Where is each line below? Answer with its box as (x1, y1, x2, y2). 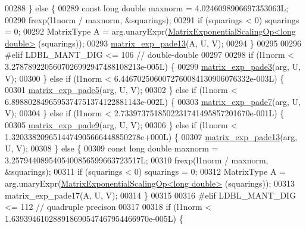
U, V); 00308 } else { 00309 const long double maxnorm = (5, 142, 218, 154)
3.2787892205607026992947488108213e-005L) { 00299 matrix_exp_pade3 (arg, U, (5, 60, 301, 72)
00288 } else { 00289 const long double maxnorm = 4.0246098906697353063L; (5, 2, 289, 14)
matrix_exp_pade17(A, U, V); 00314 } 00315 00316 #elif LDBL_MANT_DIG (5, 188, 296, 201)
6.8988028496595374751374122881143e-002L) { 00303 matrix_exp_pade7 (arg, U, (5, 95, 301, 107)
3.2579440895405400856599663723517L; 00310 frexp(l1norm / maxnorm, (5, 153, 268, 166)
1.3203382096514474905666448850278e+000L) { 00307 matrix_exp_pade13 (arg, (5, 130, 298, 143)
